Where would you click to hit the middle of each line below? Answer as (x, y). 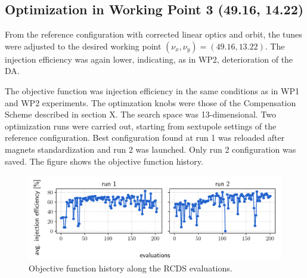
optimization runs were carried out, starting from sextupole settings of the (141, 126)
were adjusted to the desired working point (83, 46)
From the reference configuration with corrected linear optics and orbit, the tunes (153, 34)
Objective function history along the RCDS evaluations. (131, 268)
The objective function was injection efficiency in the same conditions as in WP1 (152, 90)
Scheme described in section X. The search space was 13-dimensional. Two (141, 114)
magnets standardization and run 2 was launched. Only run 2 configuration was (151, 149)
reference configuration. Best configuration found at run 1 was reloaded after (145, 138)
